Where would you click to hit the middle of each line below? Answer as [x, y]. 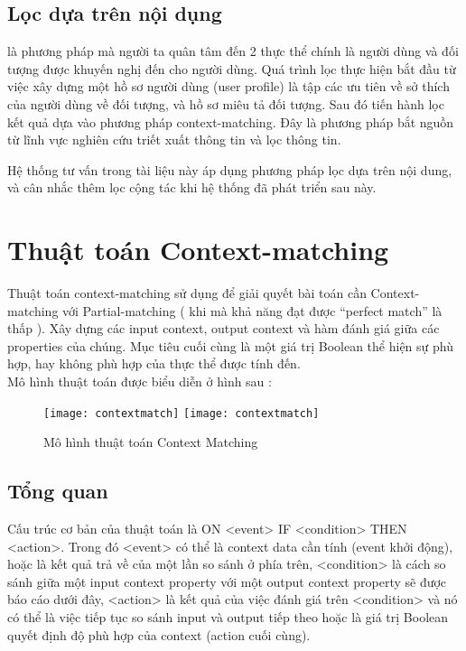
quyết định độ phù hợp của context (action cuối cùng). [159, 634]
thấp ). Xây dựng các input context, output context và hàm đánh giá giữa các [224, 328]
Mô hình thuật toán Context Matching [151, 442]
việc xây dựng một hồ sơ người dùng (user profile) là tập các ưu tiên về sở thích [228, 86]
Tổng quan [58, 491]
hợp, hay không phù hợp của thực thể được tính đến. [154, 363]
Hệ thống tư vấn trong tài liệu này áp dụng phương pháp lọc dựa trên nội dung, [230, 169]
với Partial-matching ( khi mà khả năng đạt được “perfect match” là [252, 310]
